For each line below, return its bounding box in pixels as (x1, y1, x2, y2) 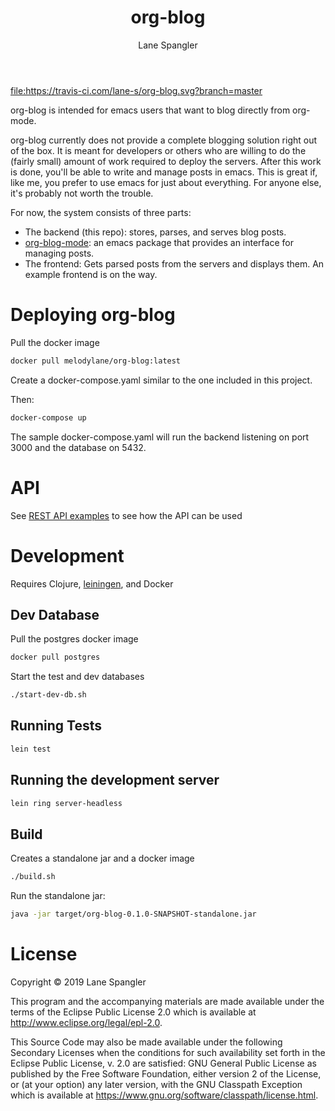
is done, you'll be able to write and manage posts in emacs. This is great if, (10, 166, 318, 178)
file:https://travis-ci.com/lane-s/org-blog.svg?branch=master (10, 84, 263, 96)
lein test (10, 744, 52, 754)
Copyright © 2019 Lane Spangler (10, 976, 147, 988)
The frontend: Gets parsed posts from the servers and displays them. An (24, 257, 325, 270)
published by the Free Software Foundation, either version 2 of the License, (10, 1067, 322, 1080)
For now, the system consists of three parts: (10, 206, 192, 218)
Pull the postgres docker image (10, 633, 139, 645)
